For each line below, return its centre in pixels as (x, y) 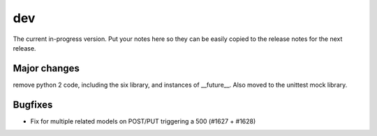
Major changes (46, 68)
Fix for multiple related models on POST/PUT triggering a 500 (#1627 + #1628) (143, 121)
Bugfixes (33, 104)
